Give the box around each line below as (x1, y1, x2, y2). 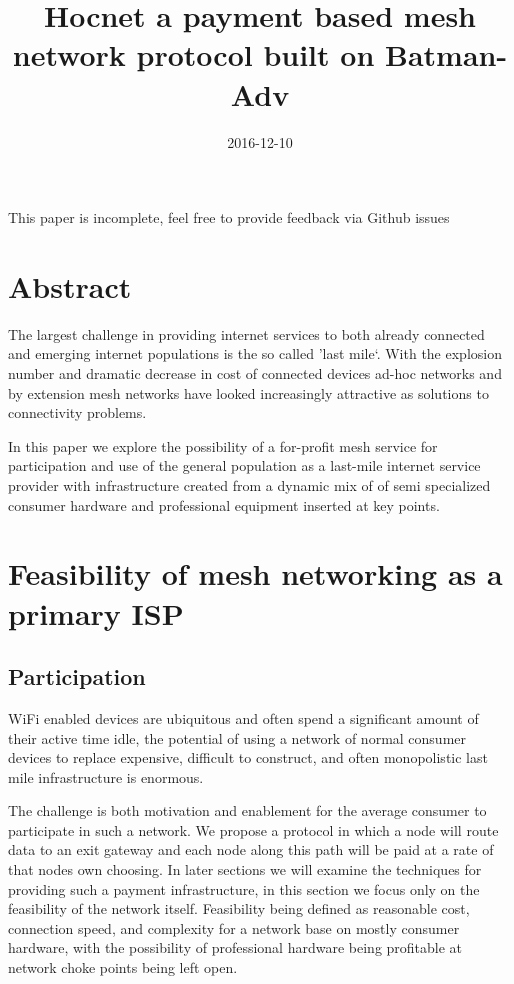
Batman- (385, 34, 508, 75)
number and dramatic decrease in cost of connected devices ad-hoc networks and (8, 363, 502, 383)
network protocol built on (12, 34, 375, 75)
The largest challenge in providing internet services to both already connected (8, 323, 485, 344)
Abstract (8, 265, 132, 306)
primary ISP (8, 592, 184, 633)
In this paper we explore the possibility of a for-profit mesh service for (8, 435, 438, 456)
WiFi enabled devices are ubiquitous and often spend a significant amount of (8, 707, 479, 728)
